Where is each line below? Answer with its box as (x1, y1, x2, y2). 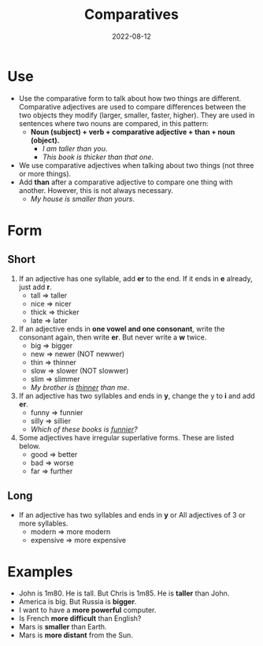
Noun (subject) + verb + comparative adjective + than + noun (30, 127, 235, 136)
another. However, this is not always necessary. (18, 185, 174, 195)
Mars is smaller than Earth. (18, 622, 107, 632)
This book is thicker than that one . (42, 152, 154, 161)
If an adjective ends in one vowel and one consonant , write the (18, 324, 225, 333)
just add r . (18, 282, 53, 291)
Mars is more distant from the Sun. (18, 630, 133, 640)
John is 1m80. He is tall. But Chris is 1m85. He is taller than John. (18, 588, 230, 598)
